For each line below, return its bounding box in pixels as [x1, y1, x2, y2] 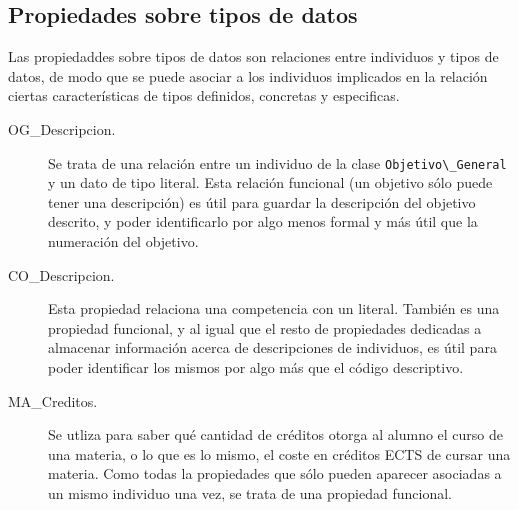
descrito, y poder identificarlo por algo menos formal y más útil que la [48, 211, 478, 232]
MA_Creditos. [8, 390, 98, 411]
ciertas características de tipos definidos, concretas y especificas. [8, 85, 400, 106]
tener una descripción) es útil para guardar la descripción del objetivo [48, 191, 476, 212]
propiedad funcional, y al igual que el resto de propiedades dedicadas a [48, 317, 482, 338]
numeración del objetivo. [48, 231, 199, 252]
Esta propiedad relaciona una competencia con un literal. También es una [48, 298, 500, 319]
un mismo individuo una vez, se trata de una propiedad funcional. [48, 482, 452, 503]
